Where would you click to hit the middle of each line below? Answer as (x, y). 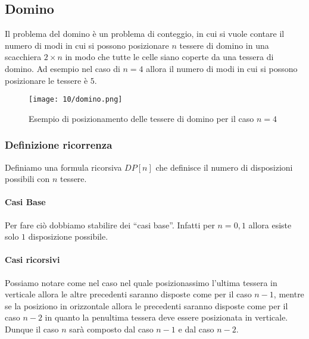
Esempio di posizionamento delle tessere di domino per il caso (141, 118)
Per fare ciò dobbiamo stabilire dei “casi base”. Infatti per (110, 225)
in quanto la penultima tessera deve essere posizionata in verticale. (166, 317)
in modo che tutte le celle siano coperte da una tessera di (169, 57)
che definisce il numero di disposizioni (224, 167)
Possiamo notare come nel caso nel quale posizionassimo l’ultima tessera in (141, 282)
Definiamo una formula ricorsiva (63, 167)
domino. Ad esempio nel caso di (63, 68)
